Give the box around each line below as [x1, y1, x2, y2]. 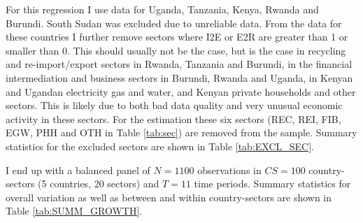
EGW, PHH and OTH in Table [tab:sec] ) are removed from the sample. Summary [6, 125, 357, 140]
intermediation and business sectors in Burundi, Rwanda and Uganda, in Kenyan [6, 70, 353, 85]
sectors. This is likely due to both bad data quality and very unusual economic [6, 98, 343, 113]
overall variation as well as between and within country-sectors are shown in [6, 189, 332, 204]
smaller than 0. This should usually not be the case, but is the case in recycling [6, 43, 346, 57]
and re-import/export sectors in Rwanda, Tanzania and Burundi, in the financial [6, 57, 353, 71]
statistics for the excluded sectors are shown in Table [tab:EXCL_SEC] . [6, 138, 315, 153]
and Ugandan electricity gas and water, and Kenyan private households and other [6, 84, 356, 99]
